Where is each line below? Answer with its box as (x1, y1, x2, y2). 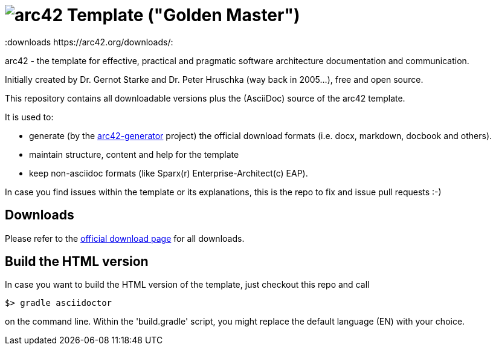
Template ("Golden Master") (66, 5, 300, 25)
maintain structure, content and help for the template (29, 149, 239, 160)
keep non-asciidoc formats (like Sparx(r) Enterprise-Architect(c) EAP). (29, 167, 308, 178)
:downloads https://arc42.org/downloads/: (5, 36, 173, 47)
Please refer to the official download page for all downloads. (5, 233, 245, 244)
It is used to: (5, 111, 54, 122)
